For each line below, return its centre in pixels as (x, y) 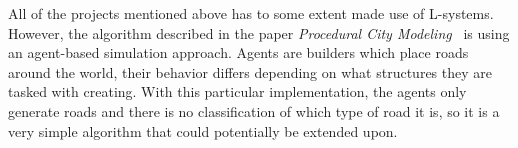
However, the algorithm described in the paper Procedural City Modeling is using (259, 32)
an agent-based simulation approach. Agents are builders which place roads (238, 52)
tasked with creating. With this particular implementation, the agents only (237, 91)
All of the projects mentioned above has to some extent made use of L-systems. (251, 13)
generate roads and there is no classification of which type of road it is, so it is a (254, 110)
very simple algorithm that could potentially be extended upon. (203, 130)
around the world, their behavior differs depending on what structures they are (250, 71)
